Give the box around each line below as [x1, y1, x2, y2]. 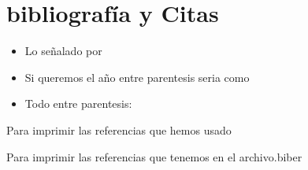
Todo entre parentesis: [24, 95, 132, 112]
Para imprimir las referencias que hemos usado [6, 121, 232, 138]
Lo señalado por [24, 42, 102, 59]
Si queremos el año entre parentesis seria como [24, 68, 250, 85]
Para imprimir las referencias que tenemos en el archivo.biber [6, 148, 302, 164]
